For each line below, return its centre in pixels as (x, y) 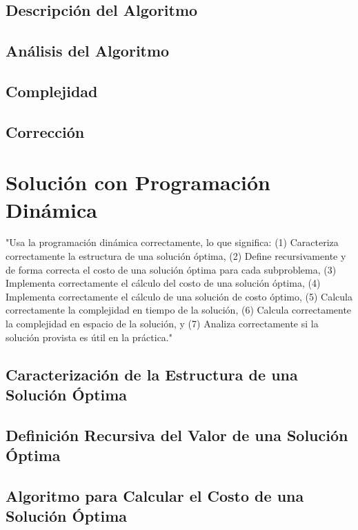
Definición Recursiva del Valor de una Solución (177, 435)
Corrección (45, 131)
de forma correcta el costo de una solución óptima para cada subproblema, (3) (171, 269)
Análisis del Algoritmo (88, 51)
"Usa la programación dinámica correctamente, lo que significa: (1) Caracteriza (172, 242)
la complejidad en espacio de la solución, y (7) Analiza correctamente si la (162, 323)
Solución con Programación (138, 182)
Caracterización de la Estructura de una (152, 374)
